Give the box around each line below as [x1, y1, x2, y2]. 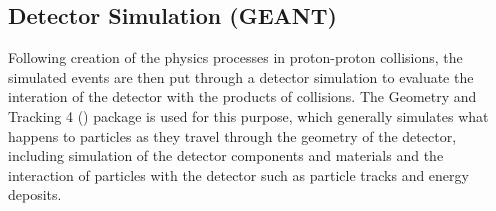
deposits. [8, 184, 62, 205]
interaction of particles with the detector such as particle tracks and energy [8, 164, 469, 185]
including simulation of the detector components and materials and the [8, 145, 444, 166]
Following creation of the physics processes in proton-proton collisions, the [8, 47, 463, 68]
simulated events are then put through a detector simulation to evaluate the [8, 66, 474, 87]
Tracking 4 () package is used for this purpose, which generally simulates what [8, 105, 489, 126]
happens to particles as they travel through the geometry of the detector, [8, 125, 457, 146]
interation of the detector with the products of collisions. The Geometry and [8, 86, 477, 107]
